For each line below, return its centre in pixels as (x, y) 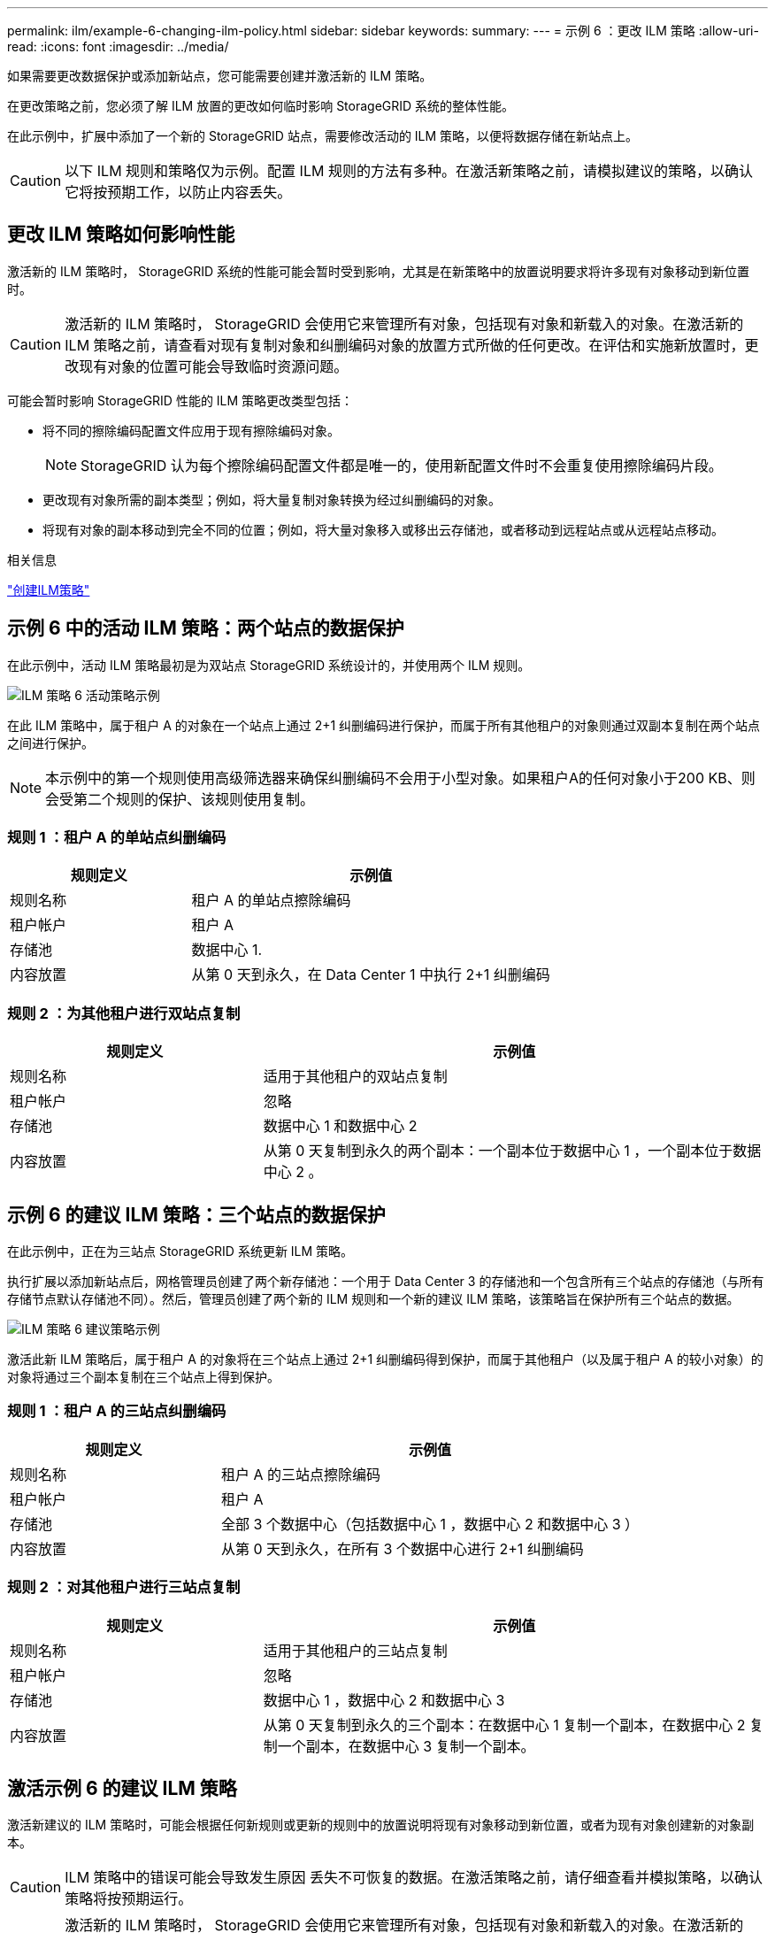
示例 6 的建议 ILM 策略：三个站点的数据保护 (196, 1214)
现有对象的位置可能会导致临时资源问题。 (214, 366)
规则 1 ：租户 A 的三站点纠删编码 (117, 1411)
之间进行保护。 (50, 743)
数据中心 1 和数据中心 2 (340, 1126)
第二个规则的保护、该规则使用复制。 (194, 799)
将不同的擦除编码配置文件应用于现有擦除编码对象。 (191, 430)
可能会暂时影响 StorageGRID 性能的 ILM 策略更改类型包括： (180, 400)
